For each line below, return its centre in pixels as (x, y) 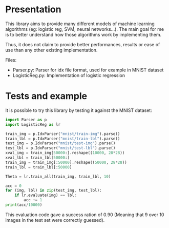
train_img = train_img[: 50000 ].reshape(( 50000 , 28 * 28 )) (66, 162)
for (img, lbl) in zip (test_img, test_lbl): (54, 191)
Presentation (33, 9)
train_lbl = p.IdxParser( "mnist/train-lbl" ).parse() (63, 139)
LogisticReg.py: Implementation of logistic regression (69, 75)
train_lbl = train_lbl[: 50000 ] (39, 167)
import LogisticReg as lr (33, 124)
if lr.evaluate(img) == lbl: (46, 195)
